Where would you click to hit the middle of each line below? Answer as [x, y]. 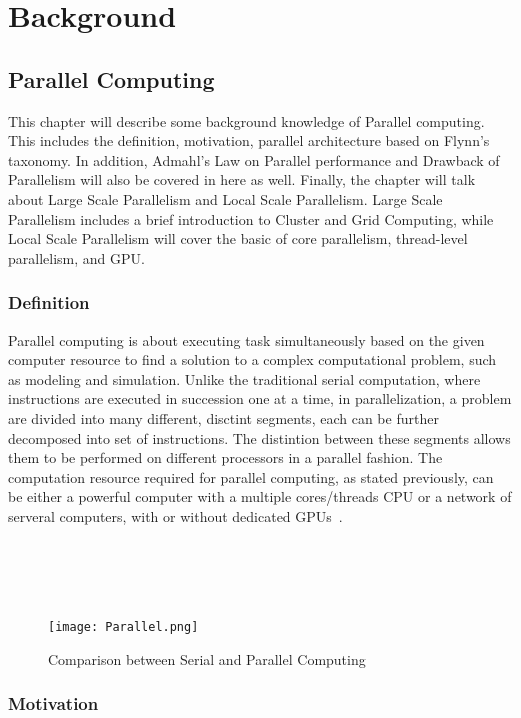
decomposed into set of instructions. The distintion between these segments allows [259, 437]
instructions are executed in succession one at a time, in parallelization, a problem [260, 398]
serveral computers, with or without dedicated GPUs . [175, 515]
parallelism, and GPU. [76, 257]
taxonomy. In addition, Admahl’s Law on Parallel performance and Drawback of [254, 159]
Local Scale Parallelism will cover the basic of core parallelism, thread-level [238, 238]
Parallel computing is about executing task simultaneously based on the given [246, 339]
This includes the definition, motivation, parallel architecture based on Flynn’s [249, 140]
